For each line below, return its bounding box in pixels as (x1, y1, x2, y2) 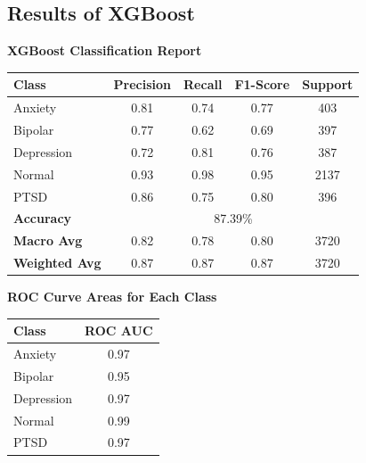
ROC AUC (85, 321, 153, 340)
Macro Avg (13, 231, 83, 250)
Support (302, 75, 354, 94)
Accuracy (13, 209, 72, 227)
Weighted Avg (13, 253, 102, 272)
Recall (183, 75, 223, 94)
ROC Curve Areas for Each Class (7, 287, 217, 306)
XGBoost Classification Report (7, 41, 202, 60)
